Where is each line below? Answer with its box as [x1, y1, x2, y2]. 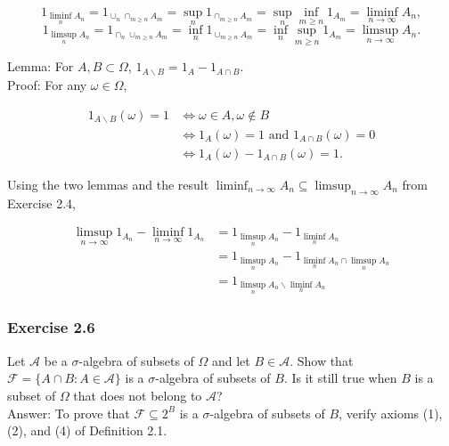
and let [211, 351, 250, 369]
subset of [7, 385, 56, 404]
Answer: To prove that [7, 403, 130, 422]
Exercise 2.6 [7, 316, 95, 338]
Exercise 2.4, [7, 193, 76, 212]
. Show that [290, 351, 354, 369]
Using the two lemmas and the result [7, 175, 209, 194]
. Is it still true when [283, 369, 397, 387]
